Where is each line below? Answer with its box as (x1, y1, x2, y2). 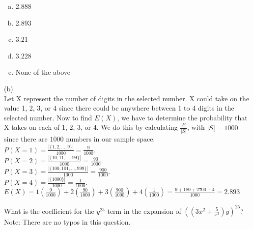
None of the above (15, 67, 71, 77)
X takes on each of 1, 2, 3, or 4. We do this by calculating (4, 122, 178, 132)
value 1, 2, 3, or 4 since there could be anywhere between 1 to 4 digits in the (4, 103, 234, 113)
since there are (4, 133, 48, 144)
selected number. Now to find (4, 112, 92, 122)
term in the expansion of (107, 205, 181, 216)
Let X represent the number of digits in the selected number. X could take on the (4, 93, 250, 103)
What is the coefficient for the (4, 205, 94, 216)
